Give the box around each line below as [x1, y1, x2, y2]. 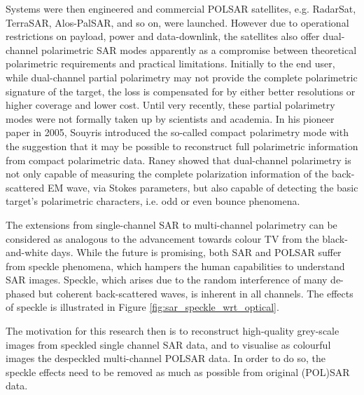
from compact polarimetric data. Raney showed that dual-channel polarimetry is [6, 152, 351, 167]
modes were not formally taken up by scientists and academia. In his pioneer [6, 111, 335, 126]
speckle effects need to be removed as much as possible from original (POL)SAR [6, 364, 350, 379]
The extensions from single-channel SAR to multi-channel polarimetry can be [6, 217, 337, 232]
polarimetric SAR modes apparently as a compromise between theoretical [41, 42, 357, 57]
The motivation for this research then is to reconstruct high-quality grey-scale [6, 323, 339, 338]
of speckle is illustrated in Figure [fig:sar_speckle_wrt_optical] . [6, 300, 279, 314]
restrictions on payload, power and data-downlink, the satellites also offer [6, 29, 320, 43]
